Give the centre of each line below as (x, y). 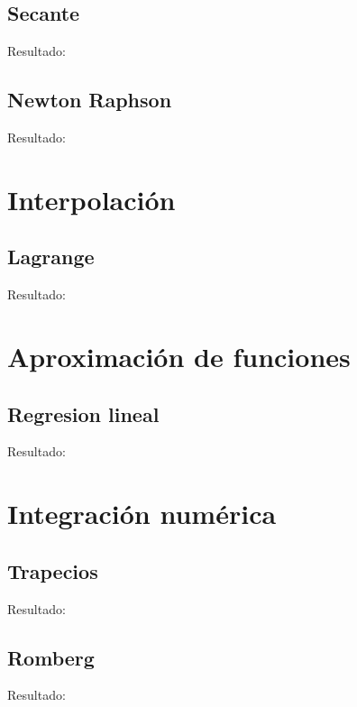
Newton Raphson (90, 100)
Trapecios (53, 570)
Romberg (51, 657)
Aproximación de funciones (179, 356)
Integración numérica (142, 514)
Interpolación (92, 199)
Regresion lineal (83, 413)
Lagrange (51, 257)
